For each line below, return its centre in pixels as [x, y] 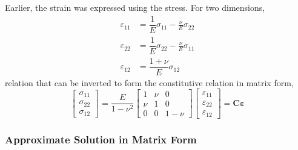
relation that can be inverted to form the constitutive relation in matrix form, [149, 82]
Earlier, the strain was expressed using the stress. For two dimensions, [135, 7]
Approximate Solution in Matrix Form [101, 139]
